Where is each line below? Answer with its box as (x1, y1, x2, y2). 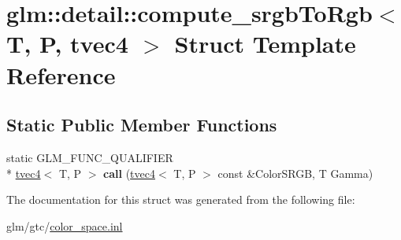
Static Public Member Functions (6, 113, 277, 137)
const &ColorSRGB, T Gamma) (217, 164, 373, 181)
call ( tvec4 (103, 164, 155, 181)
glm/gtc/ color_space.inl (6, 217, 123, 234)
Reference (6, 58, 116, 90)
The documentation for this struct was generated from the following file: (6, 191, 355, 208)
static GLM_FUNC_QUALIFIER (6, 149, 173, 165)
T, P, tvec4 (6, 28, 128, 60)
